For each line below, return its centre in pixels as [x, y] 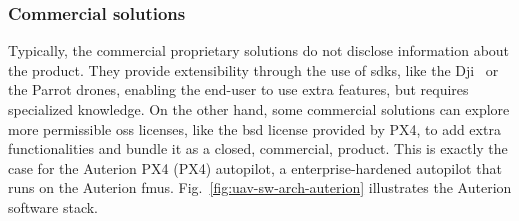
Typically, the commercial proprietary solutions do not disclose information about [259, 50]
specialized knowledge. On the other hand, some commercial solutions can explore [259, 109]
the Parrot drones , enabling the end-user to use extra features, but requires [238, 89]
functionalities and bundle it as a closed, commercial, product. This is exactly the [258, 148]
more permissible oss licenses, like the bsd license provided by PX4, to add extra [254, 128]
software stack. [53, 206]
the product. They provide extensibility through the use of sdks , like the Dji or [253, 69]
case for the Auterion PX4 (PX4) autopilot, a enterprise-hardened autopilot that [255, 167]
